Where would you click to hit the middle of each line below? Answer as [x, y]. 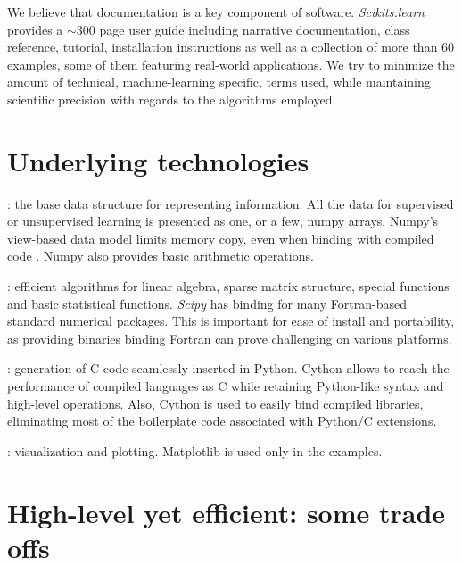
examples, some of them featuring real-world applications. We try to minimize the [231, 64]
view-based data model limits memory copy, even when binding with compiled [221, 238]
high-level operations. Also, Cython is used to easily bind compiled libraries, [215, 403]
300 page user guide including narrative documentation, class [243, 29]
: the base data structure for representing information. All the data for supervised [231, 203]
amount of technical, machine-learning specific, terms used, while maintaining [219, 82]
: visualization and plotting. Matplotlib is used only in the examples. [195, 450]
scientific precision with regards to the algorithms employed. [172, 99]
